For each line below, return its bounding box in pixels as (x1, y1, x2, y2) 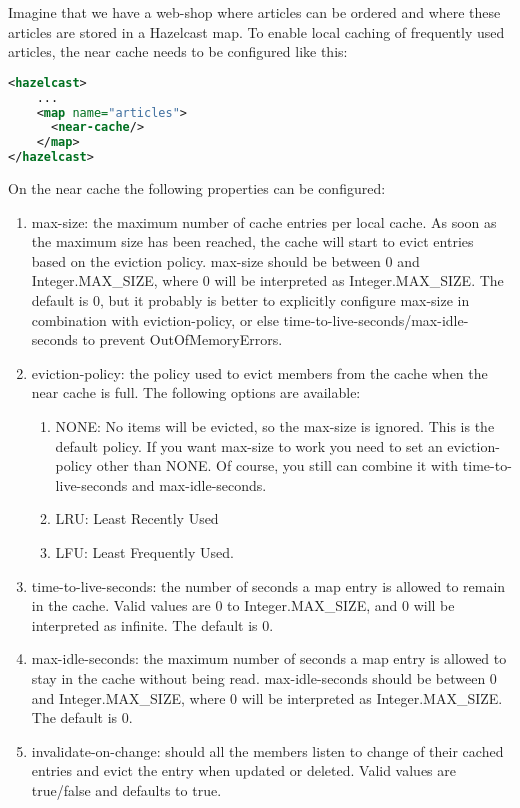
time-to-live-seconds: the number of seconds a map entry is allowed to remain (31, 575, 506, 596)
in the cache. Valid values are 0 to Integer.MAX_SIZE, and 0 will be (31, 595, 455, 616)
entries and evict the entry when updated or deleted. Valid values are (31, 760, 456, 781)
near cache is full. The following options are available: (31, 382, 361, 403)
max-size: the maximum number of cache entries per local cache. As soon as (31, 211, 497, 232)
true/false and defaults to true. (31, 779, 222, 800)
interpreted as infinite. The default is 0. (31, 614, 274, 635)
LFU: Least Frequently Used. (55, 541, 234, 562)
